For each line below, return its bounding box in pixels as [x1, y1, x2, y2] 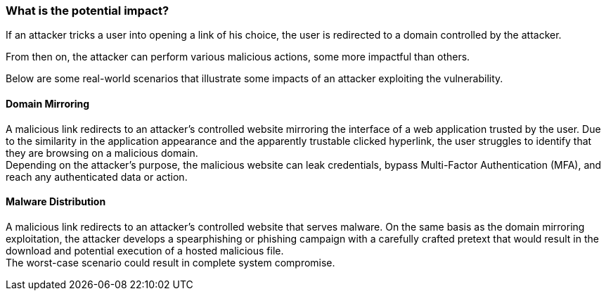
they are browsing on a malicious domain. [6, 146, 198, 159]
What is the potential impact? [6, 4, 169, 18]
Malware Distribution [6, 195, 106, 208]
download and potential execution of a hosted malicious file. [6, 244, 284, 257]
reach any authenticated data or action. [6, 170, 188, 183]
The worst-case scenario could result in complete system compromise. [6, 256, 335, 269]
